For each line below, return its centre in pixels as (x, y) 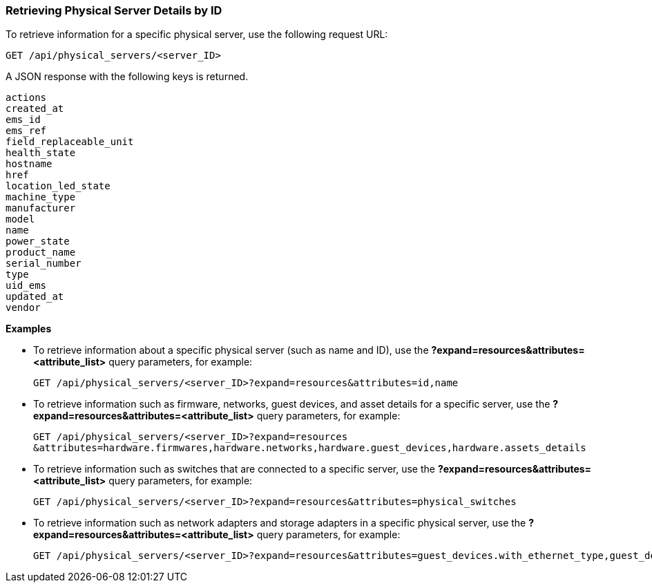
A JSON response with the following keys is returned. (127, 77)
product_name (41, 253)
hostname (29, 164)
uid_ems (26, 286)
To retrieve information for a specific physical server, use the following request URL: (197, 35)
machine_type (41, 197)
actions (26, 98)
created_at (35, 109)
